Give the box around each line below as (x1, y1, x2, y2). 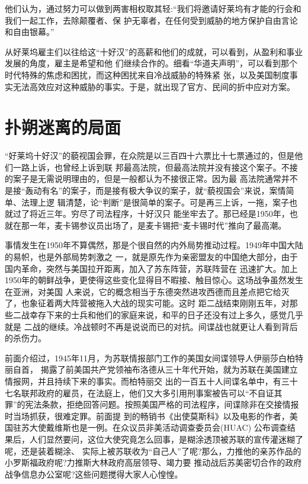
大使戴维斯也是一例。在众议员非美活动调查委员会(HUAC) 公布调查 (29, 421, 287, 434)
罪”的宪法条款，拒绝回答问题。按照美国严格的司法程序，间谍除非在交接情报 (5, 398, 299, 411)
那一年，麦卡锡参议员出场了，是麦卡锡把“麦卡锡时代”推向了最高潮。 (21, 219, 287, 231)
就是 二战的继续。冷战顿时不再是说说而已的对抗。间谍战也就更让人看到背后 (5, 320, 298, 332)
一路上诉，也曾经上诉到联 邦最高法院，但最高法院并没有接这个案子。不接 (12, 161, 298, 173)
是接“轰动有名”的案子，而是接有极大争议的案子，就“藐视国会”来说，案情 (5, 184, 286, 197)
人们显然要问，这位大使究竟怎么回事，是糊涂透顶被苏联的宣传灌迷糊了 (29, 432, 303, 445)
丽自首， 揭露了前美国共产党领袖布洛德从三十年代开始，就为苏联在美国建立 (5, 363, 298, 376)
